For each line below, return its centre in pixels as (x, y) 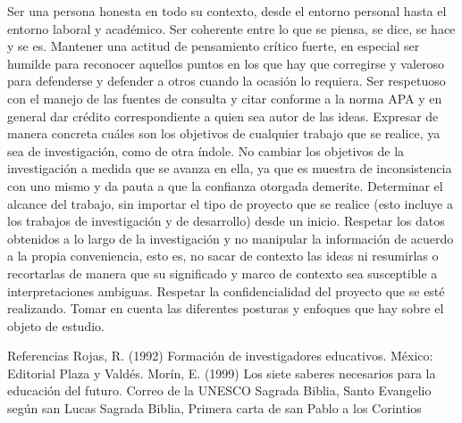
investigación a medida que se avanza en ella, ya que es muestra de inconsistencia (230, 168)
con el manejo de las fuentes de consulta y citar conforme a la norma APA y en (225, 98)
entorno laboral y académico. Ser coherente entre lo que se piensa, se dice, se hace (231, 28)
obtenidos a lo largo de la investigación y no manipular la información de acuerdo (231, 238)
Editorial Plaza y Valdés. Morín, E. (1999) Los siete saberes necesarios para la (222, 373)
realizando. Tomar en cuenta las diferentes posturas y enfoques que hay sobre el (226, 308)
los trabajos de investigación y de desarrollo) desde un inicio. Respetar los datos (226, 221)
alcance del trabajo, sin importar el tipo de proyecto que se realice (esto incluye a (230, 203)
